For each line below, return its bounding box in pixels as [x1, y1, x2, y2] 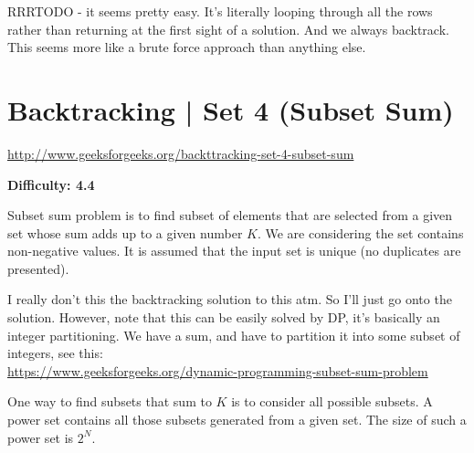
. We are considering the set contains [257, 223, 464, 242]
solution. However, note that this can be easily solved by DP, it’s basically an [7, 308, 440, 327]
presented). [7, 258, 69, 278]
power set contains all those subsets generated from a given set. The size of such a [7, 410, 467, 429]
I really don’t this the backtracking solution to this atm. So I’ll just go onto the [7, 290, 452, 309]
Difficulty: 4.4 [7, 174, 95, 194]
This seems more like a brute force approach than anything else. [7, 37, 366, 57]
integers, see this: [7, 343, 103, 363]
